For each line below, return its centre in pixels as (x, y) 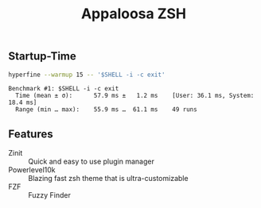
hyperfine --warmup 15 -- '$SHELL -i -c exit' (87, 75)
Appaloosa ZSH (134, 14)
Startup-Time (43, 56)
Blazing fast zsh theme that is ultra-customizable (108, 179)
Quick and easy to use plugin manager (92, 162)
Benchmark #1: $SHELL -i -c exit (64, 89)
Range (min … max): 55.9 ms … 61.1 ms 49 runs (106, 110)
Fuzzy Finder (50, 195)
